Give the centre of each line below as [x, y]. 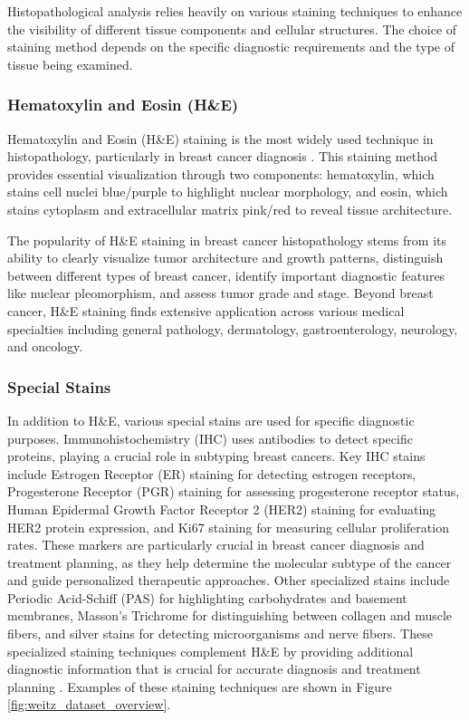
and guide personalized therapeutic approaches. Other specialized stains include [229, 580]
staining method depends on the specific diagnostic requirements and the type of [231, 47]
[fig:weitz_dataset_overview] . [89, 704]
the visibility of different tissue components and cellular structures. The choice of [232, 29]
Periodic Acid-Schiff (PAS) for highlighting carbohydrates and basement [207, 597]
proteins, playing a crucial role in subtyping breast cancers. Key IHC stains [216, 456]
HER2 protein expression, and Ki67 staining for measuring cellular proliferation [228, 527]
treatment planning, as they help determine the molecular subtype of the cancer [230, 562]
